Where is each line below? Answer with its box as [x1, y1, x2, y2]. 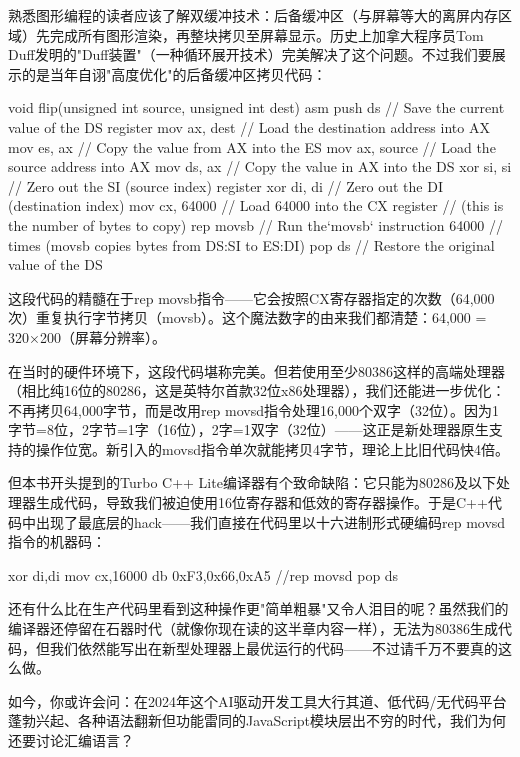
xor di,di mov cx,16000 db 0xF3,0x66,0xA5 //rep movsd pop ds [8, 564, 399, 585]
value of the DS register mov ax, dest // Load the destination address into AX [8, 116, 490, 137]
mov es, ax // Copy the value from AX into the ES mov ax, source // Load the [8, 136, 496, 157]
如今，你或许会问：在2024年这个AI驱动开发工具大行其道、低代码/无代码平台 [8, 690, 507, 711]
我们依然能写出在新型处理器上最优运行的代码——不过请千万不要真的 [49, 637, 498, 658]
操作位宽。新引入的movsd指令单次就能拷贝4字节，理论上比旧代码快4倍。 [35, 438, 509, 459]
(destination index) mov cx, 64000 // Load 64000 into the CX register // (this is [8, 195, 504, 216]
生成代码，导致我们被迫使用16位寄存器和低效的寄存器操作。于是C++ [35, 492, 488, 513]
